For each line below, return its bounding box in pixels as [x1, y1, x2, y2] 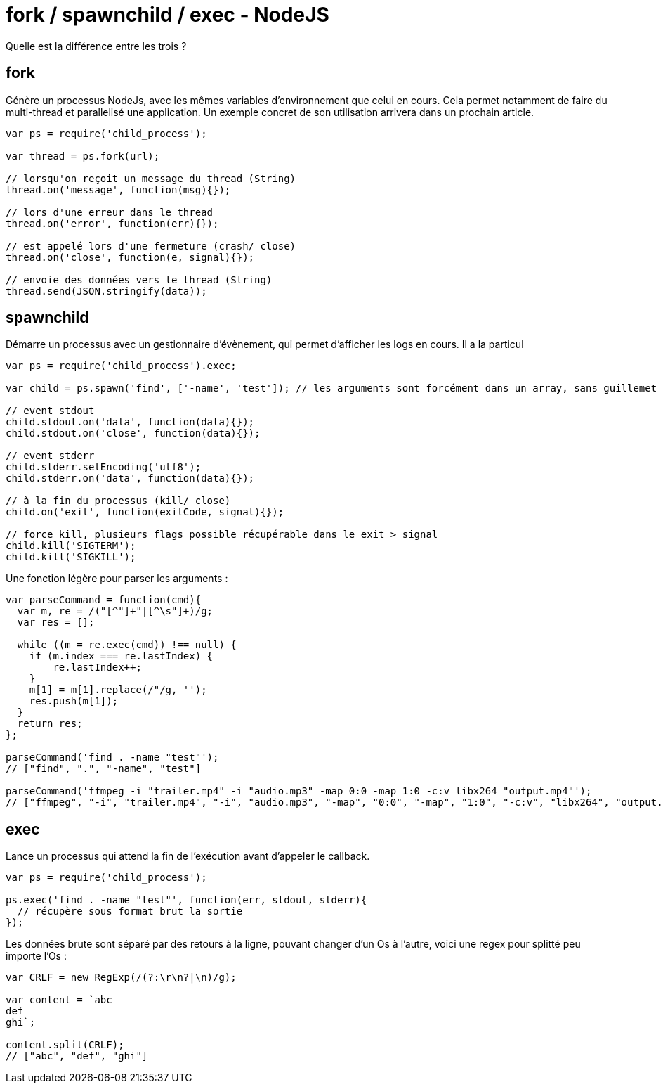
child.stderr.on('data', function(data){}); [6, 472, 255, 484]
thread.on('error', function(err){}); [6, 217, 219, 229]
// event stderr [6, 450, 95, 462]
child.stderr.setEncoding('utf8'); [6, 461, 202, 473]
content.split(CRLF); [6, 1039, 124, 1051]
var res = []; [17, 617, 95, 629]
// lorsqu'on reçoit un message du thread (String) [6, 172, 296, 184]
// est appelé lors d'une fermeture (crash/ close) [6, 240, 296, 252]
